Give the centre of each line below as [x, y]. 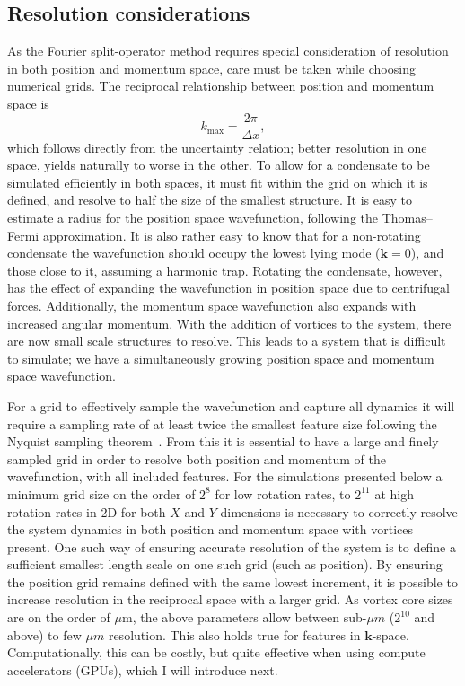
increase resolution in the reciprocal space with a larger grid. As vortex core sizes [230, 599]
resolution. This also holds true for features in [234, 634]
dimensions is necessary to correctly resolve [339, 511]
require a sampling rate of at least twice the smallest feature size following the [222, 423]
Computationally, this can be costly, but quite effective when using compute [216, 652]
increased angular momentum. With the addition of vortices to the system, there [229, 323]
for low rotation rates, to [283, 493]
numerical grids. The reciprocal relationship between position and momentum [221, 86]
